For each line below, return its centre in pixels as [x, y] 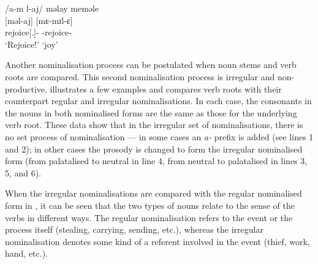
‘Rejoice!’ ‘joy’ [32, 44]
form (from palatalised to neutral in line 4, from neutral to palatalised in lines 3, [156, 161]
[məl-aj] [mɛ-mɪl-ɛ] [39, 20]
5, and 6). [23, 172]
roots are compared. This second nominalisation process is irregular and [140, 76]
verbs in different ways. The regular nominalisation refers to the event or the [149, 217]
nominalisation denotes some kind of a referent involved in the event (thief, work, [157, 241]
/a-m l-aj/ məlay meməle [52, 8]
